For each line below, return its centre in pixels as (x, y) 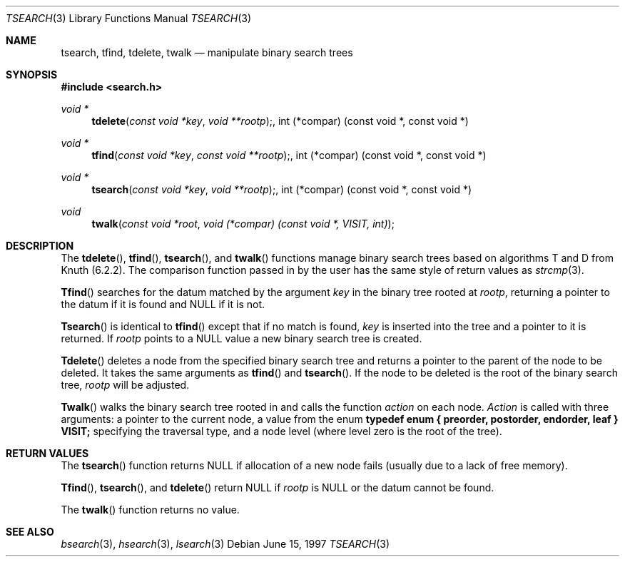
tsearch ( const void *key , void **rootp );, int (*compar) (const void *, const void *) (282, 189)
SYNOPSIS (32, 75)
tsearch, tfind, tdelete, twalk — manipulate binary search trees (207, 52)
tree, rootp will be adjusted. (125, 385)
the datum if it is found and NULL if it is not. (163, 304)
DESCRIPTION (40, 246)
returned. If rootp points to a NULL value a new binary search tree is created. (242, 338)
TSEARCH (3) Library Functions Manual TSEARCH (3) (128, 18)
